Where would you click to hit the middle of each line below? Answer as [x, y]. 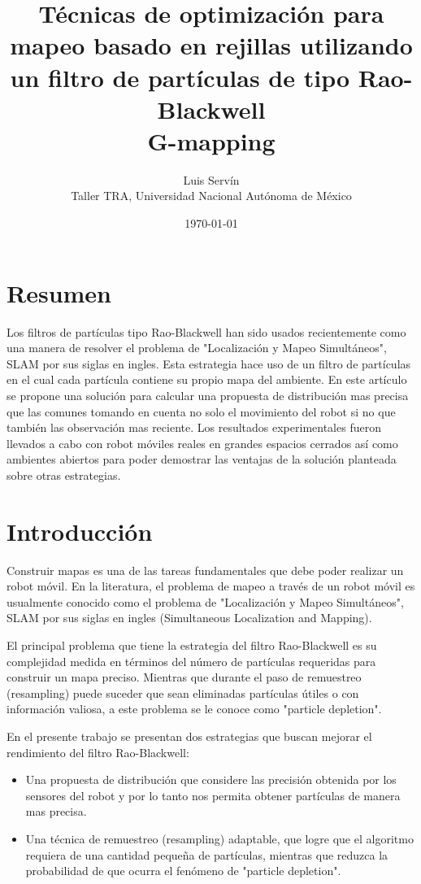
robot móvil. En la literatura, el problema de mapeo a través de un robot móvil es [211, 586]
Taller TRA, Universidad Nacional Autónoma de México [211, 196]
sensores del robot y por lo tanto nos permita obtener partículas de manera [213, 795]
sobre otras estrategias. [64, 475]
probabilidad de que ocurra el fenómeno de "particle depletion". [183, 871]
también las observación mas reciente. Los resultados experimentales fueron [194, 427]
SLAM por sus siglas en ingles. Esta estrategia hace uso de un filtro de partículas [209, 363]
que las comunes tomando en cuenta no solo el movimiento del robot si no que [201, 411]
